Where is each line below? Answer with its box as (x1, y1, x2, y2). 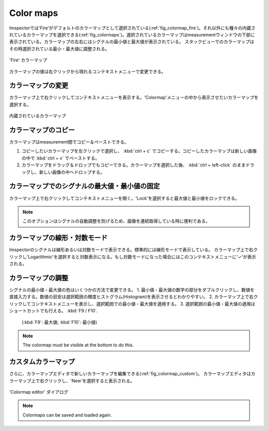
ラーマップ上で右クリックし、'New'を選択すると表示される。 (9, 378, 135, 384)
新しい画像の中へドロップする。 (39, 169, 105, 175)
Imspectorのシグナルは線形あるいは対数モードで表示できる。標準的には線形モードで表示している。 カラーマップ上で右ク (9, 247, 258, 253)
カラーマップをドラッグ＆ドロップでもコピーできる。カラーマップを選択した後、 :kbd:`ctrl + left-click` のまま (21, 162, 246, 168)
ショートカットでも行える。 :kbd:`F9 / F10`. (9, 308, 98, 314)
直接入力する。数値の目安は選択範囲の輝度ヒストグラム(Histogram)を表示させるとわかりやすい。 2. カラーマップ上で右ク (9, 294, 259, 300)
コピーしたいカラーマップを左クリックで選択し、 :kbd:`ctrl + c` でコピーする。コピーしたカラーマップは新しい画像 (21, 148, 257, 154)
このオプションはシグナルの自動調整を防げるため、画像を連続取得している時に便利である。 (22, 218, 210, 224)
